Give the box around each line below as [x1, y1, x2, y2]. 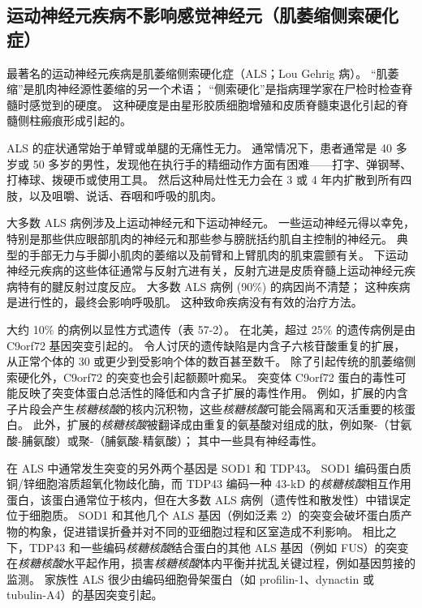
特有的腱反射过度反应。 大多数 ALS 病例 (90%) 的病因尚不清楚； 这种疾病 [17, 277, 411, 294]
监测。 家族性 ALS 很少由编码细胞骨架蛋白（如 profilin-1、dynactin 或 [6, 570, 374, 587]
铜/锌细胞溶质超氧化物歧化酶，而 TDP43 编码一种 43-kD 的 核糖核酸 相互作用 [6, 475, 411, 492]
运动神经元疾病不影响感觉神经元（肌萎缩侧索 [6, 2, 364, 28]
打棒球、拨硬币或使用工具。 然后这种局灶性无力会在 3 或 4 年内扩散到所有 [6, 171, 401, 188]
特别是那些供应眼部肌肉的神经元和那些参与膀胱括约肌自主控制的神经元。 [6, 229, 393, 246]
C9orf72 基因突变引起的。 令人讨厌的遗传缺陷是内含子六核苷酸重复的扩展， [6, 336, 406, 353]
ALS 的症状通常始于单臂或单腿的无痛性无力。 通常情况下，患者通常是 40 [6, 139, 393, 156]
